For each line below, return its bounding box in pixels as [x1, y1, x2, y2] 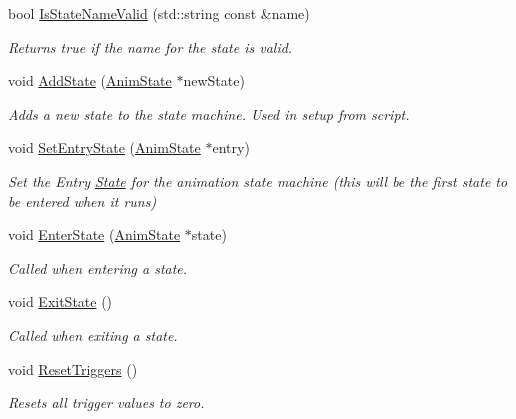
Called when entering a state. [8, 257, 188, 278]
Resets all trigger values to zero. [8, 392, 205, 413]
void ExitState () [8, 291, 113, 312]
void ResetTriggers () [8, 358, 138, 379]
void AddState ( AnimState [8, 70, 172, 91]
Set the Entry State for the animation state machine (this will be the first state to [8, 170, 508, 191]
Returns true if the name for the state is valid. [8, 36, 293, 57]
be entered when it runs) [8, 190, 157, 211]
